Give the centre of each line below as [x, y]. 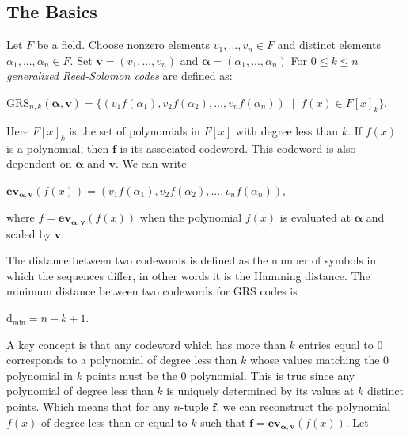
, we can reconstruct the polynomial [304, 407]
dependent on [39, 163]
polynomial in [40, 375]
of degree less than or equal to [114, 422]
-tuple [194, 407]
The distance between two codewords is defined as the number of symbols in [192, 260]
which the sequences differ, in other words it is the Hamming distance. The [188, 275]
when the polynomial [191, 217]
